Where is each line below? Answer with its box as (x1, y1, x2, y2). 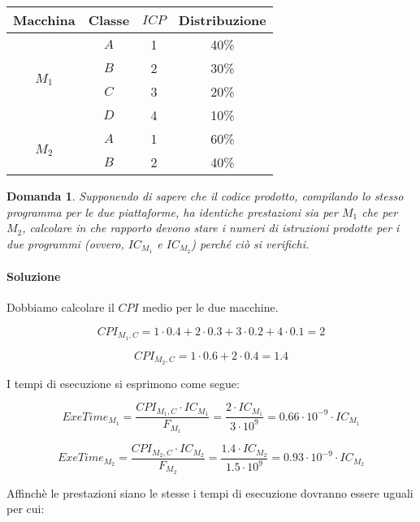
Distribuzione (178, 11, 266, 29)
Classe (88, 11, 130, 29)
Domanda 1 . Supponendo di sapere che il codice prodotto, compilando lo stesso (6, 188, 404, 204)
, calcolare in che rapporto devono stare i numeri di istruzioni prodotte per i (22, 219, 400, 236)
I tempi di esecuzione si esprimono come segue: (6, 374, 240, 391)
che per (362, 203, 398, 220)
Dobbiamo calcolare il (6, 299, 115, 316)
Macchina (13, 11, 76, 29)
